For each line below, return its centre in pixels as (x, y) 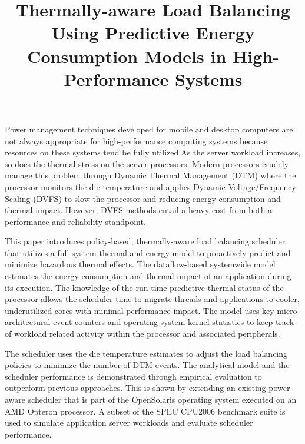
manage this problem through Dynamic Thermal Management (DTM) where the (150, 175)
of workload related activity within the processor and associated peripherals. (142, 334)
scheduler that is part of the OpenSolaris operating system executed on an (162, 399)
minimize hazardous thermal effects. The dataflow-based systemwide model (140, 264)
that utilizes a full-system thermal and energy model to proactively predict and (148, 252)
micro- (289, 310)
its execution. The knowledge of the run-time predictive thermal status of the (144, 287)
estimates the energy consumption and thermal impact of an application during (148, 276)
